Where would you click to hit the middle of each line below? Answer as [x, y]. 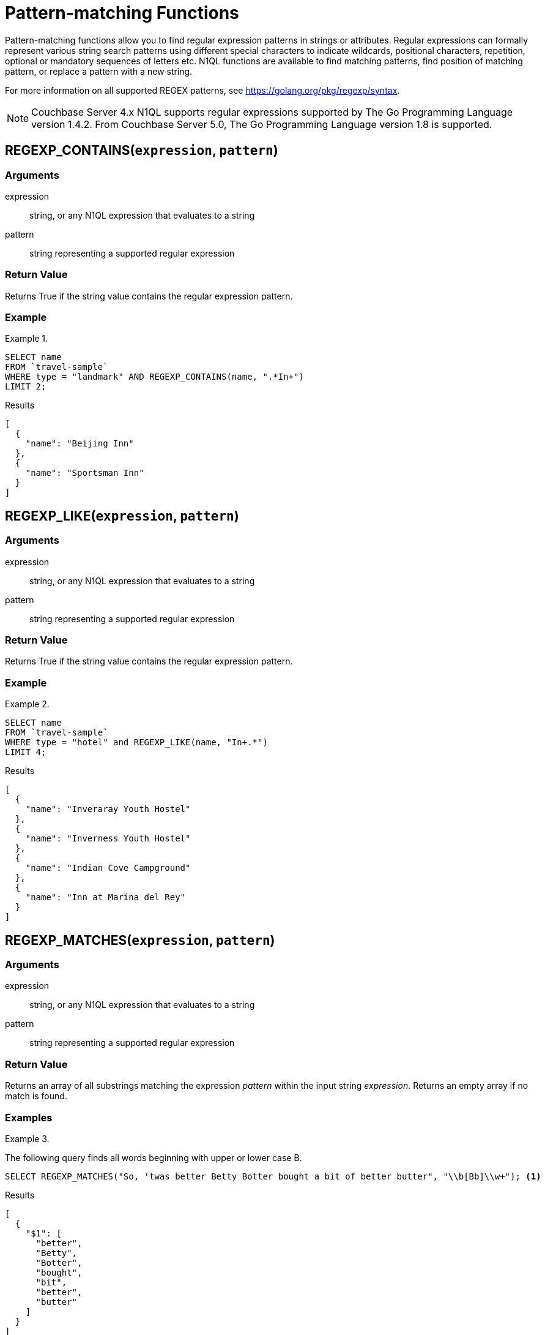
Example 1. [26, 339]
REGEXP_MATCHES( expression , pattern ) [140, 940]
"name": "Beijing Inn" [80, 444]
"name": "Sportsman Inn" [85, 473]
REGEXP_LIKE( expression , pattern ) [122, 516]
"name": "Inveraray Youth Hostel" [108, 809]
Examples [29, 1117]
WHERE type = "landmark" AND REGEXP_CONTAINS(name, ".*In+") [154, 377]
